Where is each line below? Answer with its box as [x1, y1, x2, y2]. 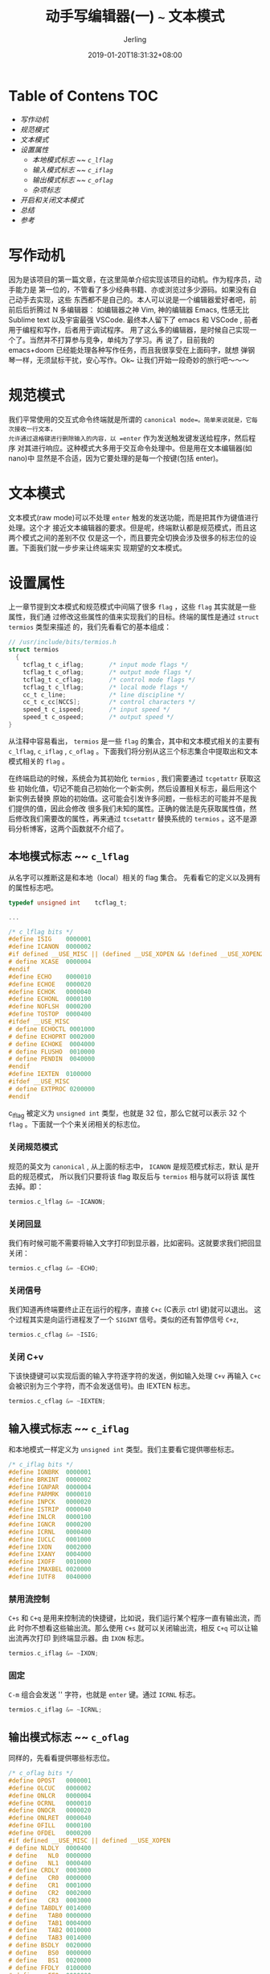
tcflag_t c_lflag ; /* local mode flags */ [22, 683, 189, 691]
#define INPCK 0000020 [8, 1498, 92, 1506]
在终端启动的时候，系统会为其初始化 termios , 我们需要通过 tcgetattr [8, 773, 239, 783]
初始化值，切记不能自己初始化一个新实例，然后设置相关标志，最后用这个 [17, 783, 257, 793]
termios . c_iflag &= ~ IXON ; [8, 1649, 99, 1657]
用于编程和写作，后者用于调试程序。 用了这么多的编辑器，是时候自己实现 [8, 325, 250, 334]
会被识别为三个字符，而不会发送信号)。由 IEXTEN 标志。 [8, 1381, 195, 1391]
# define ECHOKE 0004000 [8, 1040, 95, 1048]
